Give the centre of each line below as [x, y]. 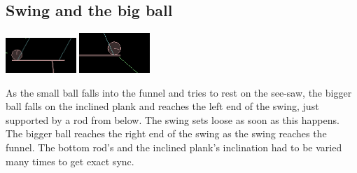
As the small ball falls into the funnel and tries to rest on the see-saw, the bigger [179, 92]
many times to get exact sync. [70, 161]
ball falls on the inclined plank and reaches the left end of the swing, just [162, 106]
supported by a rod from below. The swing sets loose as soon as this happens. [173, 119]
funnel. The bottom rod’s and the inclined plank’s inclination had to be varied [174, 147]
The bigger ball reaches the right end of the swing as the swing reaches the [166, 133]
